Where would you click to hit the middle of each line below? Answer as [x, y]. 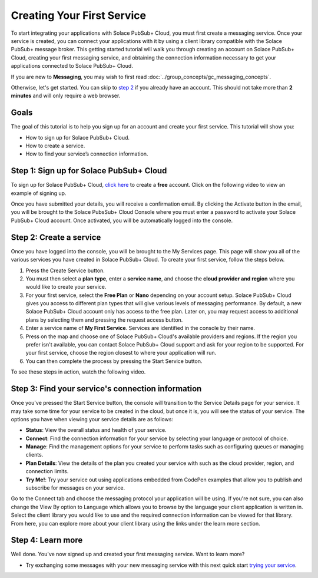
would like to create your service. [66, 287]
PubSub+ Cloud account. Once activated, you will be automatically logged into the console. [122, 220]
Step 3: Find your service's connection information [106, 389]
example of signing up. [39, 193]
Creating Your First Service [79, 15]
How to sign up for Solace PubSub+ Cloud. [77, 137]
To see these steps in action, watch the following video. [78, 372]
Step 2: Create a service [56, 237]
